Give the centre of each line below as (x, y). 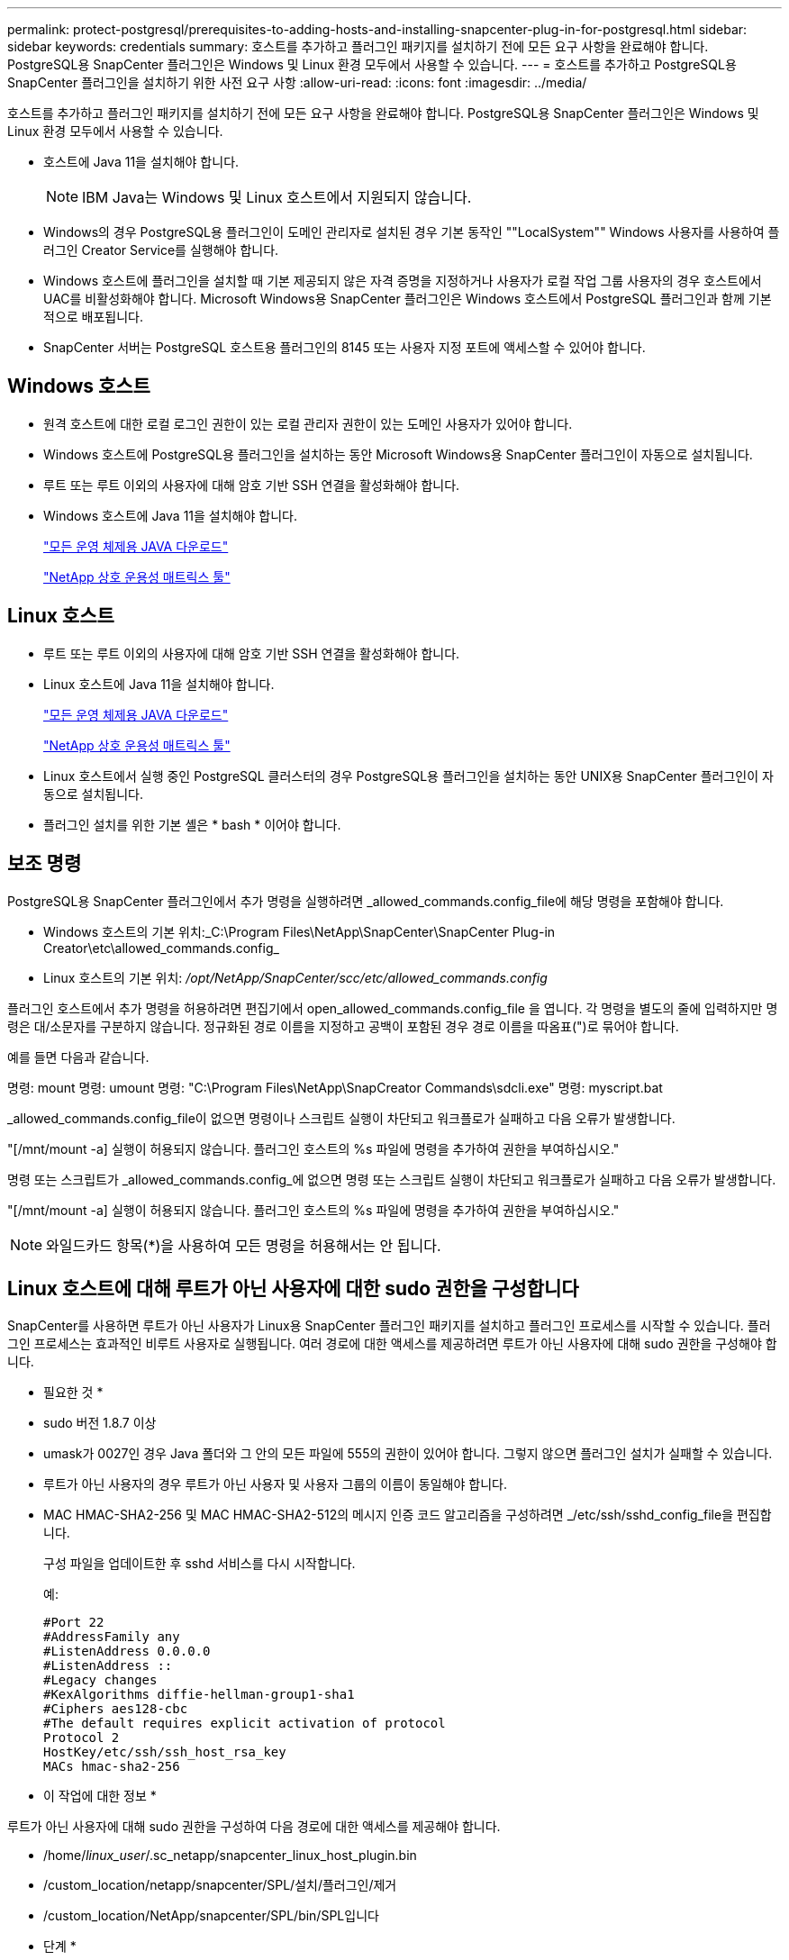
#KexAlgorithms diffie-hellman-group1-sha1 (199, 1695)
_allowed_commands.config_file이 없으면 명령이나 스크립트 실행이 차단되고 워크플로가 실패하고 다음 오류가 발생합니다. (341, 1118)
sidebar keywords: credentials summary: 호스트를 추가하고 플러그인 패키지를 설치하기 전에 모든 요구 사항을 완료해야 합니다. (358, 46)
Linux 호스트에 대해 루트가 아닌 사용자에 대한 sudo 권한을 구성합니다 (293, 1288)
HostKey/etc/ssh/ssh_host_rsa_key (165, 1752)
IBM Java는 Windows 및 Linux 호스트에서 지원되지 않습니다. (277, 197)
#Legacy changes (100, 1680)
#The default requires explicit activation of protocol (245, 1724)
